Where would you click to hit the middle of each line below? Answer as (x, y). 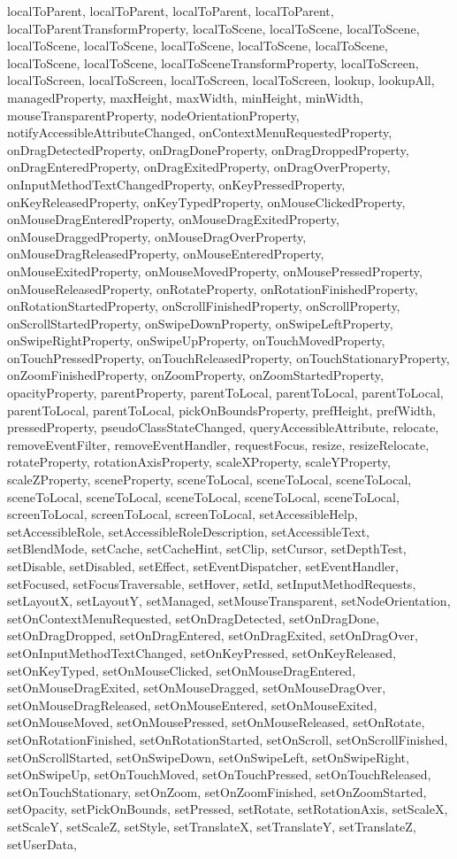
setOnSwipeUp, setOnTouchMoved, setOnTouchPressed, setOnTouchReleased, (219, 774)
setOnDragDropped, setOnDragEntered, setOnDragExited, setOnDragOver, (213, 635)
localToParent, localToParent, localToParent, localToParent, (171, 11)
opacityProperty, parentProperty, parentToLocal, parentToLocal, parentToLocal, (225, 393)
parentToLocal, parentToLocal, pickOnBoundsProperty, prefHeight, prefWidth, (221, 410)
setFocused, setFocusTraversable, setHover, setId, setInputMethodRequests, (212, 583)
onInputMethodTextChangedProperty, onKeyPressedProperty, (176, 184)
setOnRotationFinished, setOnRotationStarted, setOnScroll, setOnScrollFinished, (228, 739)
